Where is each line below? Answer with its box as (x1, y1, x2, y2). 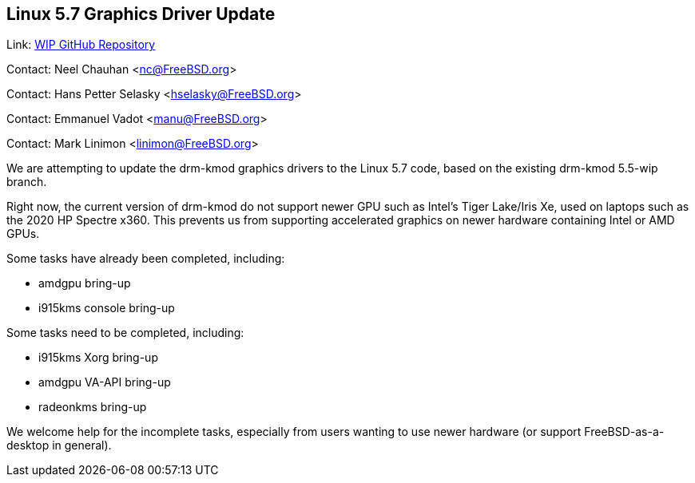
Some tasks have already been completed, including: (6, 251, 285, 266)
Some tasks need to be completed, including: (6, 326, 244, 340)
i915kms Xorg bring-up (38, 350, 158, 365)
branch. (6, 175, 47, 189)
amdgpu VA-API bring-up (38, 375, 171, 390)
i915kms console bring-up (38, 301, 175, 315)
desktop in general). (6, 438, 112, 453)
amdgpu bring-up (38, 276, 131, 291)
